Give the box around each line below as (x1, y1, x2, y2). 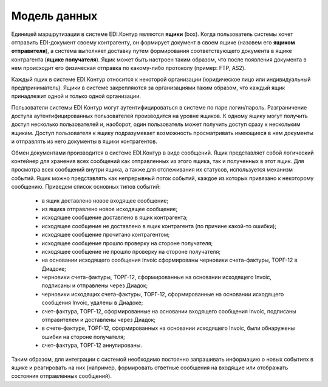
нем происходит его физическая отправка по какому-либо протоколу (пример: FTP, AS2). (11, 64, 246, 72)
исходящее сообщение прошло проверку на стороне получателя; (41, 239, 213, 246)
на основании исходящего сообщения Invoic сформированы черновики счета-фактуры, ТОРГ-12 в (41, 256, 298, 264)
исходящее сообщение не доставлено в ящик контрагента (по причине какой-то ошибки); (41, 222, 276, 229)
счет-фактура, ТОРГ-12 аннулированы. (41, 341, 142, 349)
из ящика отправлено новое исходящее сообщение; (41, 205, 178, 212)
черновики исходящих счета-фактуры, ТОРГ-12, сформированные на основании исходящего (41, 290, 284, 298)
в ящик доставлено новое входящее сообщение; (41, 197, 169, 204)
